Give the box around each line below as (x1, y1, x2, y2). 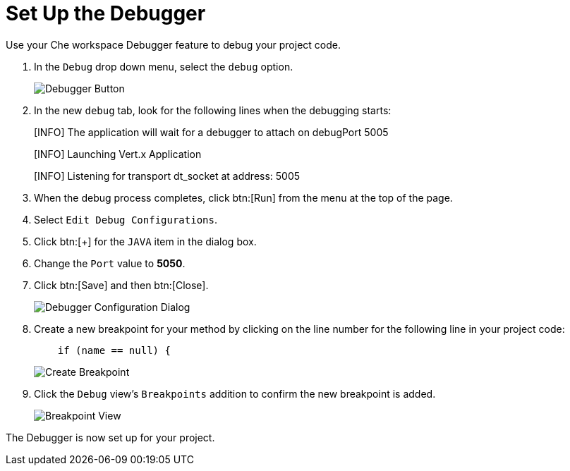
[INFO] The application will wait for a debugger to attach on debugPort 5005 (34, 126, 389, 138)
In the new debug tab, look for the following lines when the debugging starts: (34, 104, 392, 116)
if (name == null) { (57, 344, 171, 356)
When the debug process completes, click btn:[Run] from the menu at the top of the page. (34, 191, 453, 204)
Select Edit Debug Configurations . (34, 213, 217, 226)
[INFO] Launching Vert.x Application (34, 147, 202, 160)
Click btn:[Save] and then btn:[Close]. (34, 279, 209, 291)
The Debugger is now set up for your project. (6, 431, 215, 444)
